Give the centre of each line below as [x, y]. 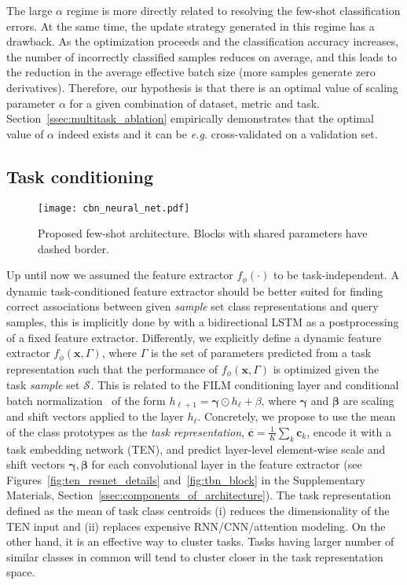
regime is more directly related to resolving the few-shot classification [233, 10]
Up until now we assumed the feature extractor [120, 275]
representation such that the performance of [112, 368]
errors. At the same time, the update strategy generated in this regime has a [191, 26]
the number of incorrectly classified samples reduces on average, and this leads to [202, 56]
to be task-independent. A [336, 275]
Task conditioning [80, 176]
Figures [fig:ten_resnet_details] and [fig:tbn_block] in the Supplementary [186, 479]
